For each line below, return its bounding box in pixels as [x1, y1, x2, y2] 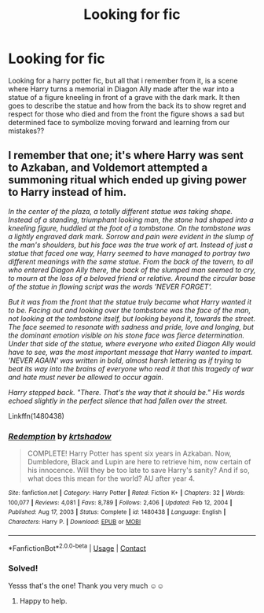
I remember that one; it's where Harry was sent [8, 149, 244, 162]
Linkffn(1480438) [8, 411, 65, 420]
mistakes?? [8, 126, 45, 135]
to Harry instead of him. [8, 186, 127, 199]
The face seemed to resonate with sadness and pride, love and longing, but [8, 322, 254, 331]
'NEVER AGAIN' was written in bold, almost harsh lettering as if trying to [8, 356, 242, 365]
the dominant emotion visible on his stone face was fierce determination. [8, 331, 245, 340]
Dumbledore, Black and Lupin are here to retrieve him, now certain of [27, 457, 251, 467]
